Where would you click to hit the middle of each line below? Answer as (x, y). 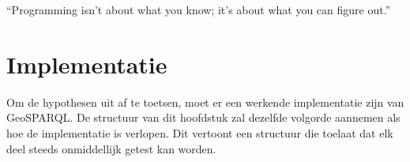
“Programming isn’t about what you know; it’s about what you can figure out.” (199, 9)
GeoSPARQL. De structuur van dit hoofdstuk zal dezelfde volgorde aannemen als (203, 117)
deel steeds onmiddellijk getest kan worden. (111, 148)
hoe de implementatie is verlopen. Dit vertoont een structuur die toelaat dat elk (200, 132)
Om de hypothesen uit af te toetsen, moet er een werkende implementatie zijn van (205, 102)
